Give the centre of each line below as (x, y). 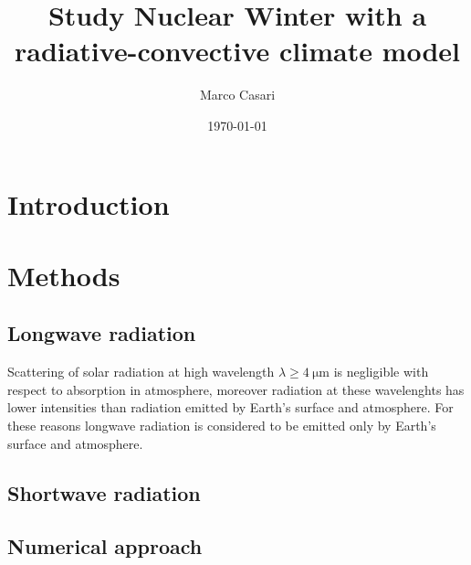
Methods (64, 275)
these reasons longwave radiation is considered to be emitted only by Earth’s (222, 426)
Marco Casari (237, 95)
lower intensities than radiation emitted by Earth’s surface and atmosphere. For (230, 407)
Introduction (89, 203)
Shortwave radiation (104, 492)
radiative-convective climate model (237, 51)
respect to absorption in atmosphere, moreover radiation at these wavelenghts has (236, 389)
